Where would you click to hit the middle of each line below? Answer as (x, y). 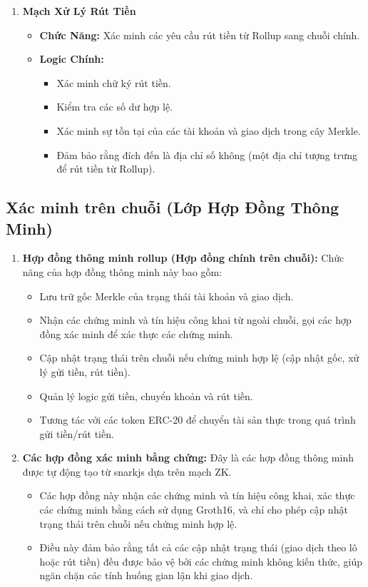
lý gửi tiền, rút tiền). (85, 371)
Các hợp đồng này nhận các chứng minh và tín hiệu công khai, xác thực (197, 495)
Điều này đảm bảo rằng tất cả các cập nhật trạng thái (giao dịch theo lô (198, 547)
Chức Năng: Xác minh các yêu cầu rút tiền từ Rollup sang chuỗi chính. (200, 35)
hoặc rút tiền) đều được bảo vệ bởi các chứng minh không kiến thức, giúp (201, 561)
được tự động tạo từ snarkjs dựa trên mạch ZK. (127, 471)
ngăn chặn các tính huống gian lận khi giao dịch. (146, 575)
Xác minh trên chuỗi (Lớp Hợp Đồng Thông (173, 207)
